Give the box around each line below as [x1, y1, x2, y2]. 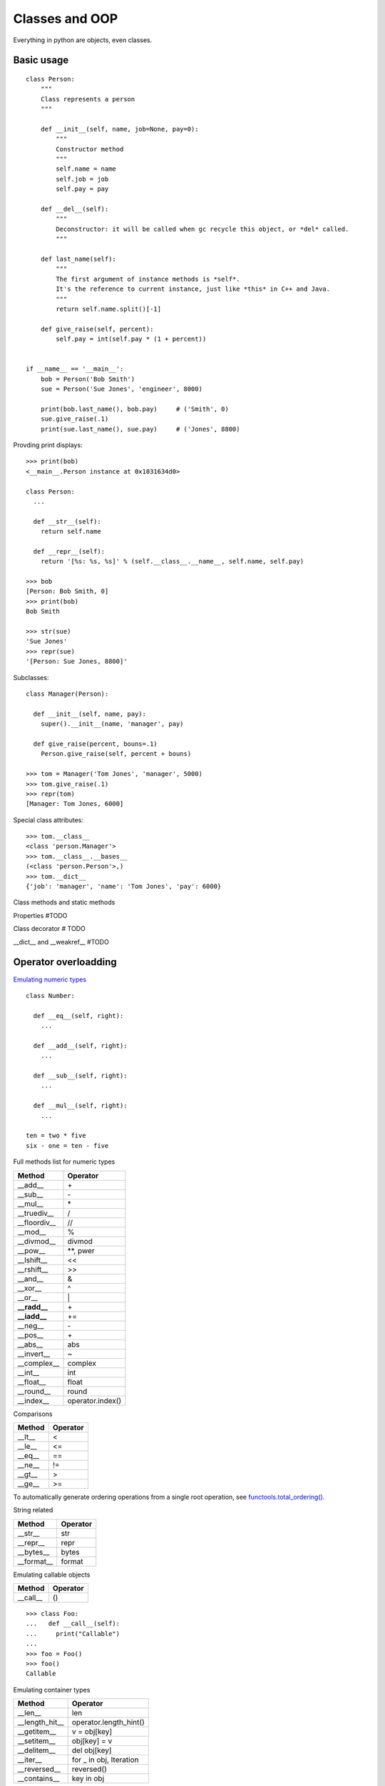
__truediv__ [17, 1208, 54, 1218]
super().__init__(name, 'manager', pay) [40, 720, 185, 728]
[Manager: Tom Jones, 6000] [26, 800, 124, 808]
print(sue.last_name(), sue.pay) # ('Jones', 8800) [40, 425, 240, 433]
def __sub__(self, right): [33, 1072, 128, 1080]
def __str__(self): [33, 517, 101, 525]
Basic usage [13, 54, 69, 66]
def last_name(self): [40, 254, 117, 263]
